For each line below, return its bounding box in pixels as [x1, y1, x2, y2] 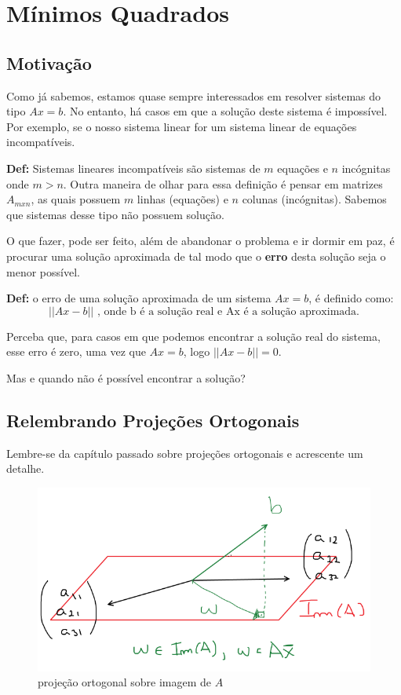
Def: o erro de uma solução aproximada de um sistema [6, 290, 272, 306]
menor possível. [6, 263, 80, 280]
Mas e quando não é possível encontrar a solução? [6, 369, 246, 386]
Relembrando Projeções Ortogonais [6, 408, 300, 432]
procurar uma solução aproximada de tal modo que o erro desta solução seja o [6, 247, 386, 264]
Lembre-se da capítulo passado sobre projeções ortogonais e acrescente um [6, 444, 363, 461]
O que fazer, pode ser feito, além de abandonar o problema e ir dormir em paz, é [6, 232, 395, 249]
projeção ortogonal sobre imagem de [38, 674, 212, 690]
